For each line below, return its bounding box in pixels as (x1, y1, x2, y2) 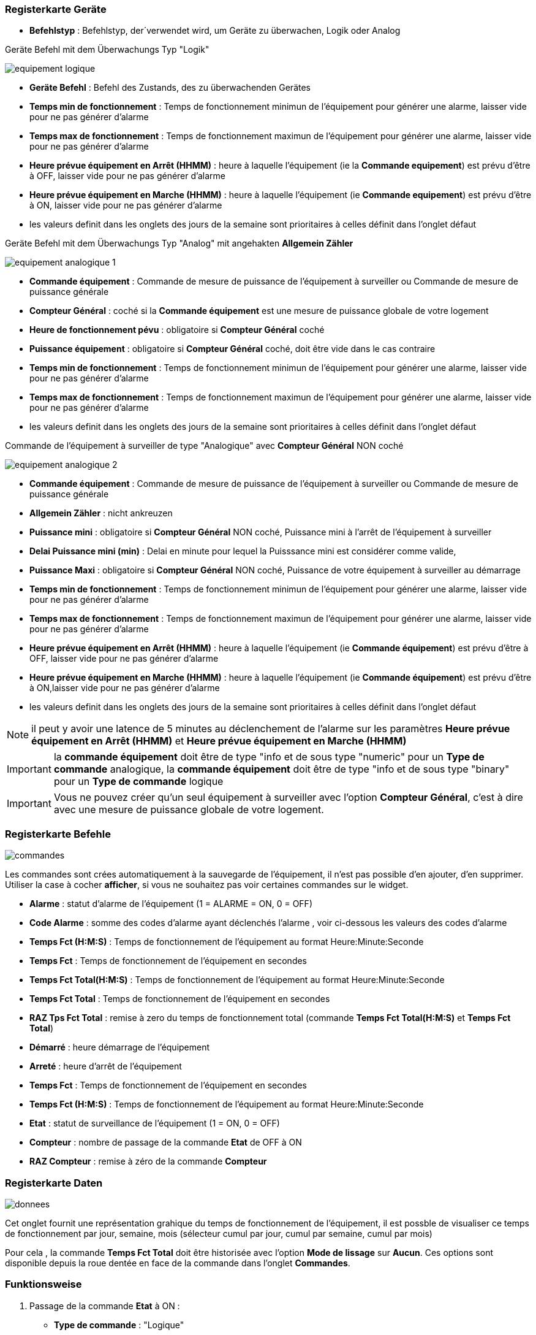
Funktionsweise (5, 1278, 82, 1291)
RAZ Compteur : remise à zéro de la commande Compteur (29, 1156, 267, 1167)
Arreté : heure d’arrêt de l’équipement (29, 1061, 182, 1072)
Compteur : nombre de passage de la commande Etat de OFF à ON (29, 1137, 302, 1148)
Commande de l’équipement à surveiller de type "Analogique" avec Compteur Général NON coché (5, 440, 404, 451)
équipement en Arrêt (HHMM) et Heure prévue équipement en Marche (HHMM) (31, 735, 407, 748)
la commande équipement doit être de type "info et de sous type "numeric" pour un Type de (53, 751, 485, 763)
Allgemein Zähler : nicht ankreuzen (29, 508, 173, 519)
